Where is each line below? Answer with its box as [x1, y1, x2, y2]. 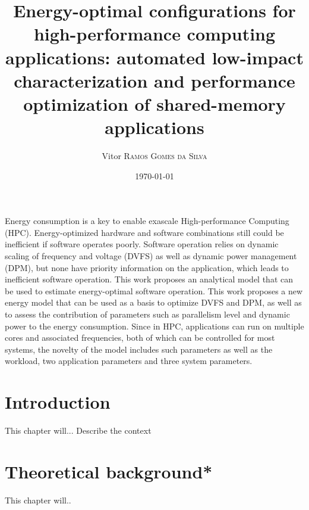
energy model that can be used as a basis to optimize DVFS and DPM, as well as [5, 296, 302, 309]
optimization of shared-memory [23, 91, 286, 116]
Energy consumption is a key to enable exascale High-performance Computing [5, 214, 289, 227]
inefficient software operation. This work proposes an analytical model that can [5, 273, 294, 285]
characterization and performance [14, 68, 295, 92]
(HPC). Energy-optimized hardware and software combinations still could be [5, 226, 284, 238]
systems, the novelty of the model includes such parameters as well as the [5, 343, 273, 355]
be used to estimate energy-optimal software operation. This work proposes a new [5, 284, 303, 297]
